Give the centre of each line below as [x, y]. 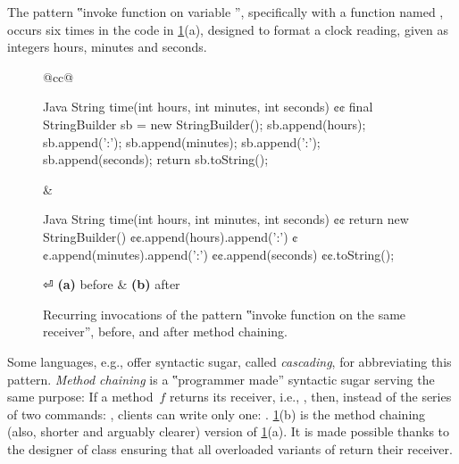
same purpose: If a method [80, 397]
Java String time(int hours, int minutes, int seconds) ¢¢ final [208, 107]
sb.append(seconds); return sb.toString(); [156, 159]
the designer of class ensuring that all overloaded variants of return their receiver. [230, 448]
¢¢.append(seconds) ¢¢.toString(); [303, 254]
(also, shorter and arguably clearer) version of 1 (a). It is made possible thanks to [229, 431]
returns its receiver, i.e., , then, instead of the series [311, 397]
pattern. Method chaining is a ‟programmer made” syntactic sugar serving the [221, 379]
